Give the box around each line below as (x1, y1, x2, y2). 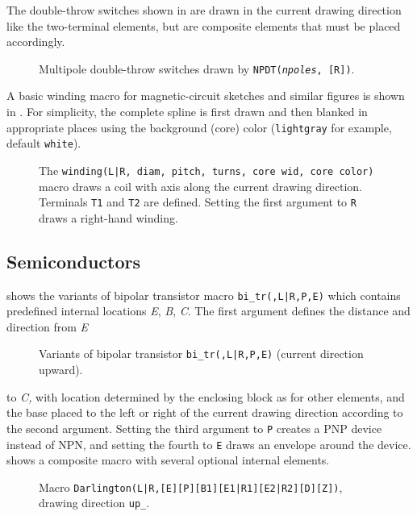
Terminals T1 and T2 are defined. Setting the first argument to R (39, 193, 357, 210)
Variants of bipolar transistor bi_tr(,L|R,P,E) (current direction (39, 345, 364, 362)
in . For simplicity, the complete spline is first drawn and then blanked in (6, 103, 368, 120)
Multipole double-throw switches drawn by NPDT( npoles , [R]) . (39, 60, 355, 77)
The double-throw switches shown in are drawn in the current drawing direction (6, 2, 402, 18)
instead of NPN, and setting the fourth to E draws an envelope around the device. (6, 435, 411, 452)
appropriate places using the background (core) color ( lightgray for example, (6, 119, 392, 135)
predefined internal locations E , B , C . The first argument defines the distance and (6, 302, 411, 319)
